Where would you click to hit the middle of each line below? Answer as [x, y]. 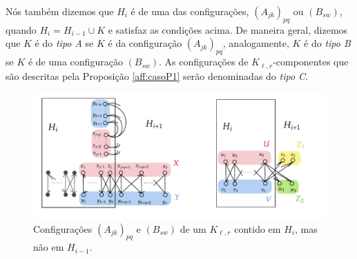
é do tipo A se [64, 43]
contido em [258, 228]
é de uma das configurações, [190, 11]
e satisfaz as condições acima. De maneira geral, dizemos [228, 29]
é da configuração [145, 43]
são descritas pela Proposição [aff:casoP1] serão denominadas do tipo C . [157, 75]
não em [49, 247]
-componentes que [311, 62]
